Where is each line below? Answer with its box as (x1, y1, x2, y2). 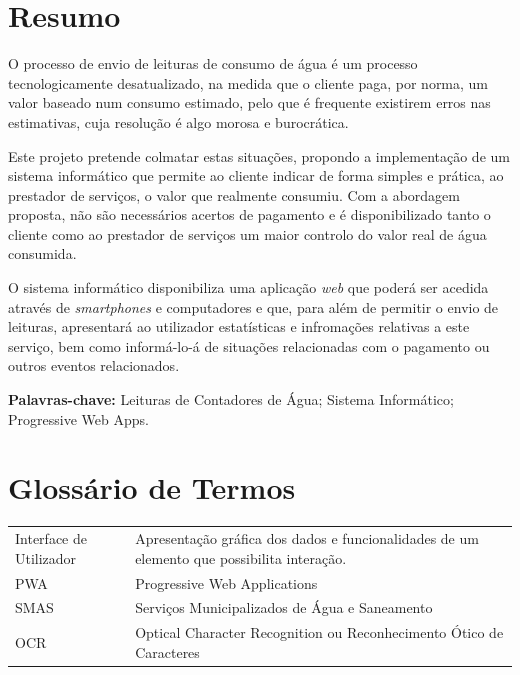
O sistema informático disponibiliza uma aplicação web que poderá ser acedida (8, 277, 489, 298)
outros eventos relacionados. (8, 355, 180, 376)
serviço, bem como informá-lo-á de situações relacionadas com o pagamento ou (8, 335, 490, 356)
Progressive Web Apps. (8, 408, 149, 429)
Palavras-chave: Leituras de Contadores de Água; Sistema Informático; (8, 389, 454, 410)
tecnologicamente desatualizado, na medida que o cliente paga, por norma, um (8, 72, 489, 93)
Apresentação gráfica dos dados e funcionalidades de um (135, 528, 479, 549)
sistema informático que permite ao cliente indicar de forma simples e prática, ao (8, 165, 504, 186)
